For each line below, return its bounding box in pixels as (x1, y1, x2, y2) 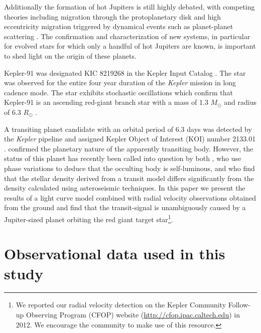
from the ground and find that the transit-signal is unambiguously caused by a (4, 202, 246, 213)
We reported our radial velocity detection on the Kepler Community (16, 299, 226, 310)
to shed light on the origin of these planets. (4, 50, 137, 61)
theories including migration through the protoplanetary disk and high (4, 11, 221, 22)
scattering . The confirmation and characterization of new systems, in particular (4, 31, 250, 41)
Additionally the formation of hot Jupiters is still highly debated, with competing (4, 2, 255, 12)
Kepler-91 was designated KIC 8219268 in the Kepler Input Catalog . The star (4, 67, 246, 78)
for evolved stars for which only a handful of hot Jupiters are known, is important (4, 41, 256, 51)
